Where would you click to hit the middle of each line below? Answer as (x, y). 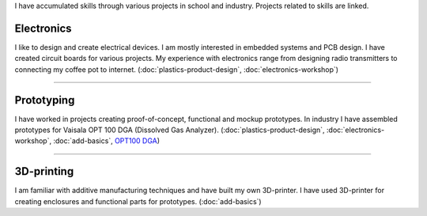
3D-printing (44, 171)
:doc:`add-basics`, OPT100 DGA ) (106, 141)
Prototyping (45, 100)
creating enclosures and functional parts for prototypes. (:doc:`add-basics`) (138, 201)
